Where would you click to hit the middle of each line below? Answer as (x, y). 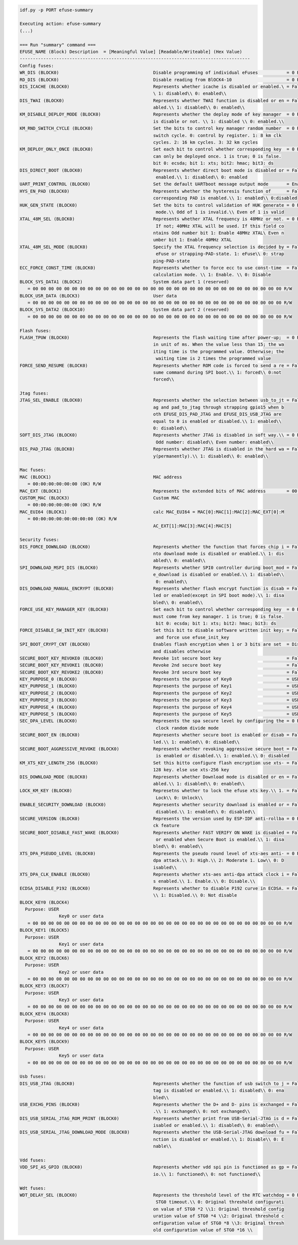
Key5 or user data (81, 1056)
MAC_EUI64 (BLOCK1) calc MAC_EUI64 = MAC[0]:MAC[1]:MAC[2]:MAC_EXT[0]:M (152, 512)
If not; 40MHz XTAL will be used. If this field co (220, 226)
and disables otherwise (182, 651)
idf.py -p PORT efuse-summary (56, 10)
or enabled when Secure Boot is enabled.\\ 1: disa (220, 840)
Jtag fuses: (34, 393)
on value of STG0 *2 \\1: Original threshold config (219, 1209)
